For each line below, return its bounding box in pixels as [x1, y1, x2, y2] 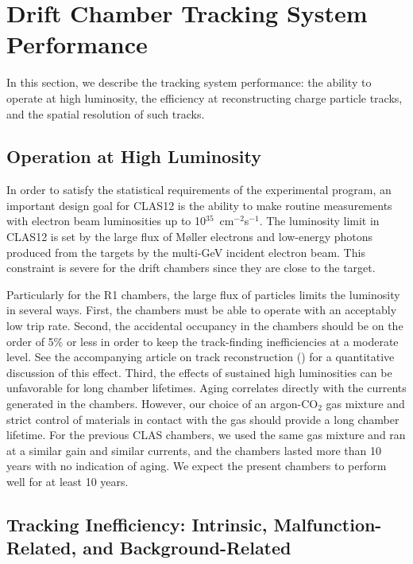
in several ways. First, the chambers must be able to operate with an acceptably [6, 301, 397, 318]
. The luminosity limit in [259, 212, 380, 229]
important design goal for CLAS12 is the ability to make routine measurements [6, 196, 392, 213]
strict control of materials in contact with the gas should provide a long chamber [6, 410, 399, 427]
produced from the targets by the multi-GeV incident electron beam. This [6, 243, 365, 260]
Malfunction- [273, 511, 382, 536]
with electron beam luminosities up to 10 [6, 212, 206, 229]
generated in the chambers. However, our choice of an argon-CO [6, 395, 318, 412]
